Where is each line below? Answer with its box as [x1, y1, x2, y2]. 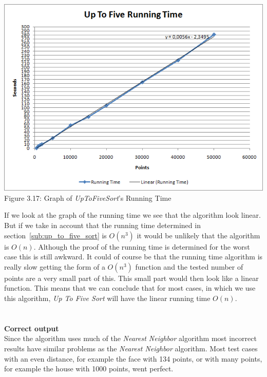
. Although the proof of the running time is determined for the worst [33, 241, 250, 252]
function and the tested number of [135, 261, 243, 272]
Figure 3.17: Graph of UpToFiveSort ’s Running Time [4, 192, 171, 203]
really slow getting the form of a [4, 261, 105, 272]
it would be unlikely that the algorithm [137, 230, 260, 240]
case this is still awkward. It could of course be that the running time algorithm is [4, 251, 263, 262]
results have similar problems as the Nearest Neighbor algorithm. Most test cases [4, 343, 258, 353]
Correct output [4, 323, 59, 333]
